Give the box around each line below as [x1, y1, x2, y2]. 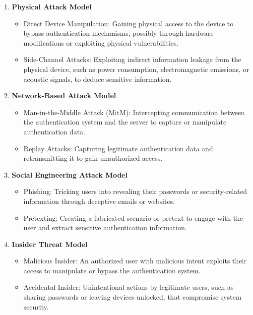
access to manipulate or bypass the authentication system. [23, 265, 201, 275]
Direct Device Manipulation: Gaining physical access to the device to [23, 18, 234, 28]
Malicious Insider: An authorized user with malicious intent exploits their [23, 255, 247, 266]
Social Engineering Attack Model [11, 169, 127, 180]
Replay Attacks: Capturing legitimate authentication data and [23, 143, 213, 153]
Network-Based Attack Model [11, 90, 116, 101]
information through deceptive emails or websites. [23, 195, 175, 206]
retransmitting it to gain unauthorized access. [23, 153, 163, 163]
